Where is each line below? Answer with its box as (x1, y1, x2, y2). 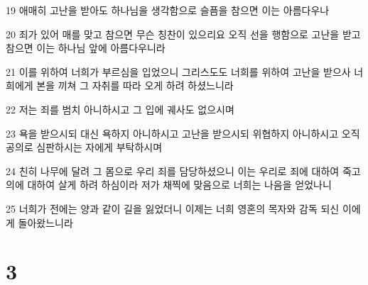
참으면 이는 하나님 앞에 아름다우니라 (6, 40, 166, 55)
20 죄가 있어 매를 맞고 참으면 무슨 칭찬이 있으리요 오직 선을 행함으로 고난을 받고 (6, 26, 361, 41)
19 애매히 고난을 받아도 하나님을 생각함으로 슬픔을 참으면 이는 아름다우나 (6, 3, 330, 17)
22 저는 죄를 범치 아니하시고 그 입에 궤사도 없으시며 (6, 101, 234, 116)
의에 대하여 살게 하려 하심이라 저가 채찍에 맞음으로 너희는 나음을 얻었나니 (6, 177, 332, 192)
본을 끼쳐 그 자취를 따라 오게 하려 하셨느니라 (36, 78, 234, 93)
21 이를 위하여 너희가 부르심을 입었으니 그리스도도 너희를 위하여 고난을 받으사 (6, 64, 351, 79)
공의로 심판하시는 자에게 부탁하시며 (6, 140, 163, 155)
